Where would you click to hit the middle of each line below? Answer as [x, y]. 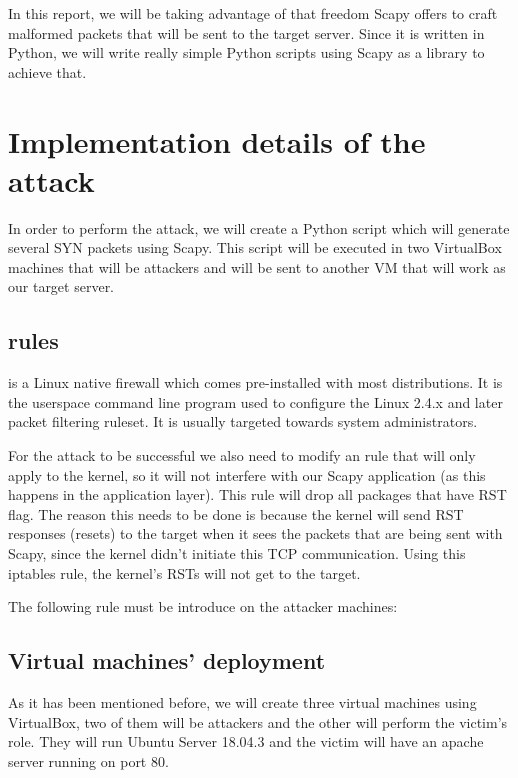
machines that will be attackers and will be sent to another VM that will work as [257, 266]
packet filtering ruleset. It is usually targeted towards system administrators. [243, 421]
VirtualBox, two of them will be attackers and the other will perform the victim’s [258, 721]
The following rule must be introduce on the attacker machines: [203, 606]
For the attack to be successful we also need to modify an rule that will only [242, 455]
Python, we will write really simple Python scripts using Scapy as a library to [246, 52]
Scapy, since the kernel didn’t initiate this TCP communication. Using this [237, 553]
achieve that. [47, 71]
